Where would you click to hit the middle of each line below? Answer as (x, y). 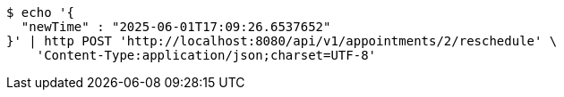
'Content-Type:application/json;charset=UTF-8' (206, 55)
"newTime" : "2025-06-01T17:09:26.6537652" (176, 27)
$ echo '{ (40, 12)
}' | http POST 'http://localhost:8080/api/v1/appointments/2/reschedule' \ (282, 41)
